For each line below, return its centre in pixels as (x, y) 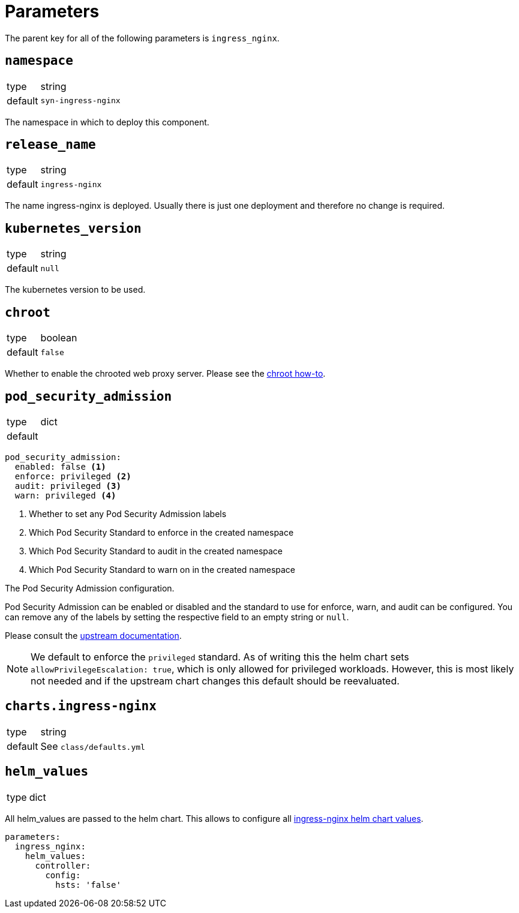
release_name (50, 145)
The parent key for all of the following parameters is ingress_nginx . (142, 38)
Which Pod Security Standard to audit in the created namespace (156, 551)
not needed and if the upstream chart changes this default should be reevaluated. (215, 681)
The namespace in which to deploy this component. (107, 122)
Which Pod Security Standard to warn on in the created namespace (162, 569)
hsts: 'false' (88, 885)
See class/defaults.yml (93, 746)
